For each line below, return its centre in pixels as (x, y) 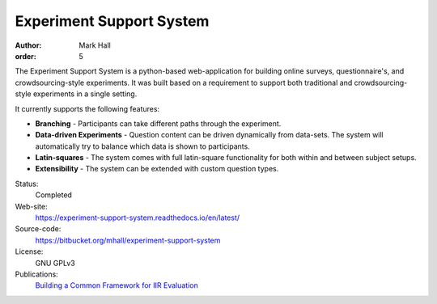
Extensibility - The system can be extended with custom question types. (157, 169)
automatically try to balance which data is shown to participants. (142, 146)
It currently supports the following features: (87, 108)
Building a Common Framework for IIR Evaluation (117, 285)
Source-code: (38, 229)
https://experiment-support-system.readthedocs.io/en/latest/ (138, 217)
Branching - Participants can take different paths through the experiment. (158, 123)
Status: (27, 184)
